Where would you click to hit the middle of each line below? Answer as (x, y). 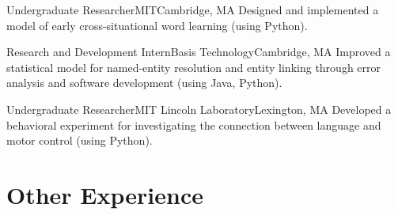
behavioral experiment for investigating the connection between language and (194, 124)
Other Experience (105, 194)
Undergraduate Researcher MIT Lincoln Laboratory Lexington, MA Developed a (199, 109)
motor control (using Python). (80, 140)
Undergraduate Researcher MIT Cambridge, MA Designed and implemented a (193, 9)
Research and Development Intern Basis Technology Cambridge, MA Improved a (199, 52)
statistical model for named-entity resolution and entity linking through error (194, 67)
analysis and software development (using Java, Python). (144, 83)
